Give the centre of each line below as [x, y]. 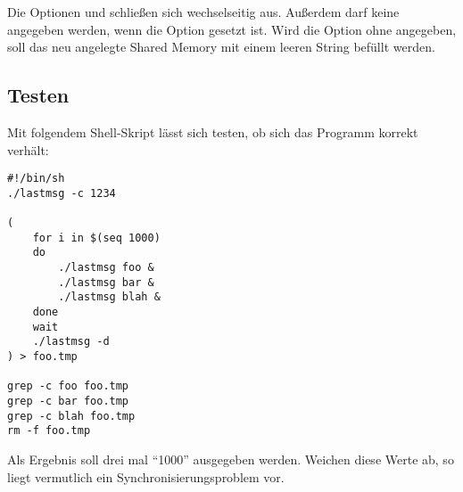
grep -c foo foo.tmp [68, 386]
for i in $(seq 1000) [96, 238]
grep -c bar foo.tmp [68, 402]
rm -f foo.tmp [49, 431]
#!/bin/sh [36, 179]
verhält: [28, 149]
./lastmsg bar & [106, 282]
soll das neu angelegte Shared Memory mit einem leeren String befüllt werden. [221, 47]
